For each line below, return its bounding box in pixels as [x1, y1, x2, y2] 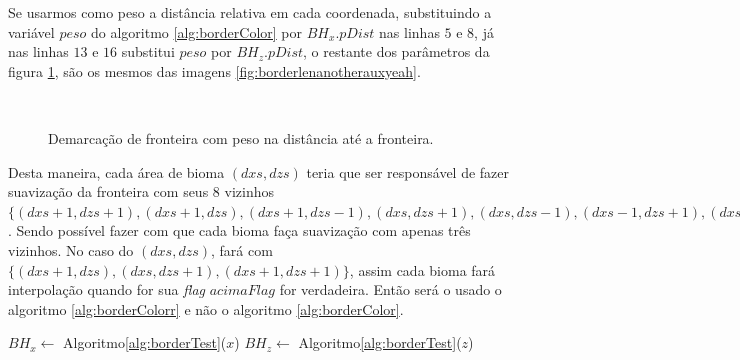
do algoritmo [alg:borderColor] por [90, 21, 303, 42]
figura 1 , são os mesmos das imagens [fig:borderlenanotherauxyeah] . [8, 60, 421, 81]
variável [8, 21, 55, 42]
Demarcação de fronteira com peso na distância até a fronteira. [48, 127, 434, 148]
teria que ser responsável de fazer [306, 161, 510, 182]
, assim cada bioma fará [349, 259, 496, 280]
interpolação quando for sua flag [8, 279, 206, 300]
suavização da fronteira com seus [8, 181, 209, 202]
